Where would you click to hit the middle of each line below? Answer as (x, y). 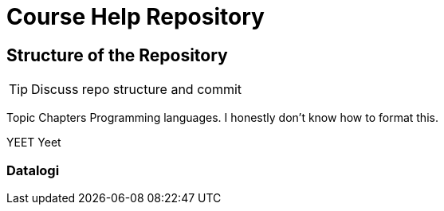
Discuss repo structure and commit (137, 90)
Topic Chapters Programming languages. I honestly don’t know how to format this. (222, 118)
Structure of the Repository (117, 55)
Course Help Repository (136, 17)
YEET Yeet (34, 143)
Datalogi (33, 170)
